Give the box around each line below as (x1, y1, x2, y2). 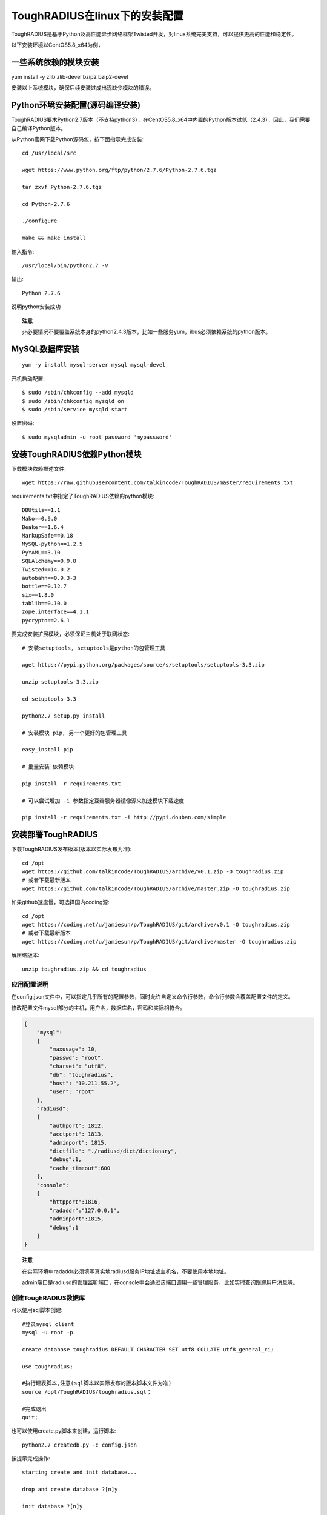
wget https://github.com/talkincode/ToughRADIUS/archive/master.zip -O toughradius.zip (22, 885, 291, 892)
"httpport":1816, (49, 1199, 101, 1205)
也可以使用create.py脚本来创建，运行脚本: (11, 1427, 116, 1434)
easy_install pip (22, 746, 73, 753)
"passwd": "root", (49, 1054, 104, 1061)
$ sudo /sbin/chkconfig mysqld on (22, 398, 124, 404)
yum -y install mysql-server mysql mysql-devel (22, 361, 166, 368)
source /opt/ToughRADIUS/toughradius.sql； (22, 1388, 152, 1395)
